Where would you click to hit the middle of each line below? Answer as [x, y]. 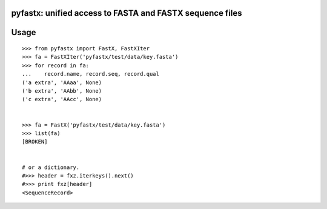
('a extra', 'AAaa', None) [62, 82]
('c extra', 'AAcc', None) [62, 99]
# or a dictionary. [51, 167]
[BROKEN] [35, 142]
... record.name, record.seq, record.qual [91, 74]
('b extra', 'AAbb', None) [62, 91]
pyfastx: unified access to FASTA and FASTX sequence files [127, 13]
